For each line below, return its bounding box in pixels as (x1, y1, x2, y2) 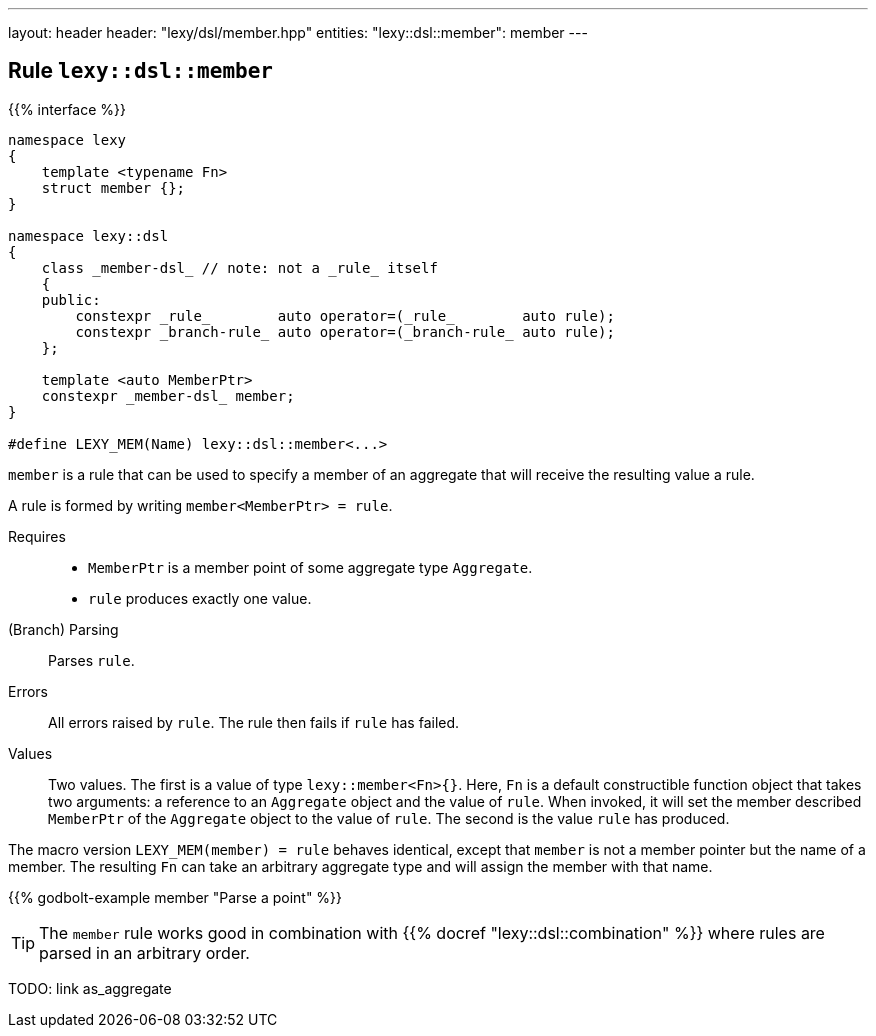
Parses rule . (48, 651, 135, 669)
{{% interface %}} (8, 100, 126, 118)
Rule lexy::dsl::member (8, 58, 273, 84)
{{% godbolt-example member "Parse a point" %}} (8, 888, 343, 906)
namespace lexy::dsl (8, 227, 169, 244)
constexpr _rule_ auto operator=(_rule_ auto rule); (75, 307, 615, 324)
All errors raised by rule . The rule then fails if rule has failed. (48, 713, 460, 731)
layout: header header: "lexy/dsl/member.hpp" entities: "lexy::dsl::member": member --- (8, 24, 588, 41)
